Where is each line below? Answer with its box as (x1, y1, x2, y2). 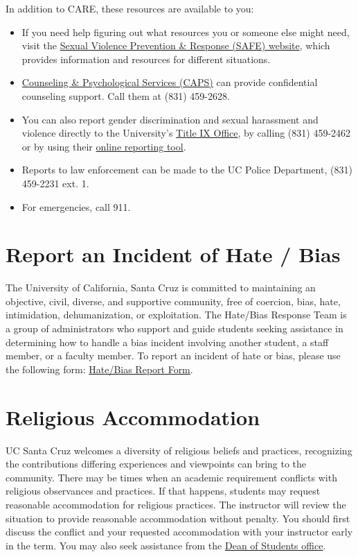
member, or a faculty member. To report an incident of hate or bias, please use (6, 348, 341, 363)
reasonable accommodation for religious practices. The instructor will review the (6, 497, 346, 511)
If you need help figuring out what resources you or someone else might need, (21, 24, 350, 39)
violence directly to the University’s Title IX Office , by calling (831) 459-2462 (21, 126, 351, 140)
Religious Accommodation (6, 402, 260, 431)
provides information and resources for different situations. (21, 51, 271, 66)
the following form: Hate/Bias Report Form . (6, 361, 193, 376)
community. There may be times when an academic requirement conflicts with (6, 470, 337, 484)
